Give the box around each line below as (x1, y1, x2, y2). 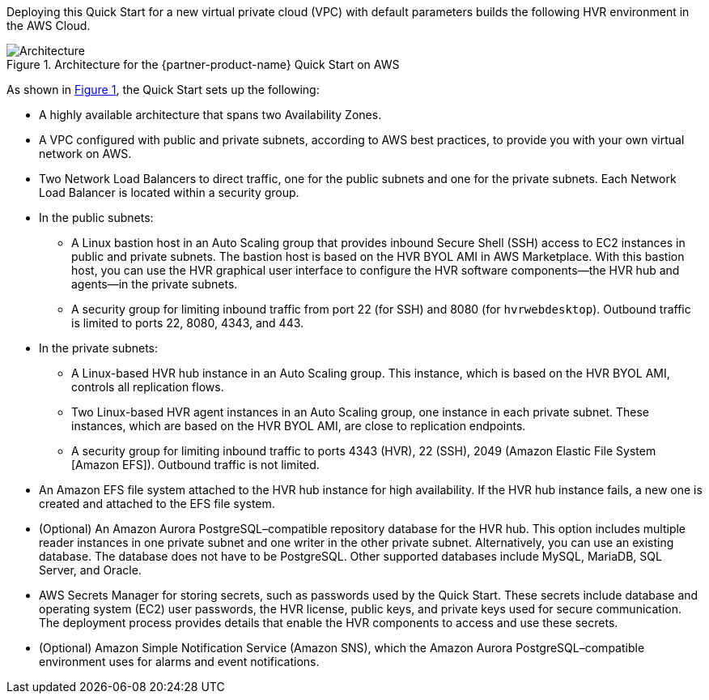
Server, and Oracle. (39, 563, 142, 577)
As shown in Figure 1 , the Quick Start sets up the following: (6, 83, 320, 96)
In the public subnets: (39, 211, 154, 224)
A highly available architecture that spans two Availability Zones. (39, 108, 382, 122)
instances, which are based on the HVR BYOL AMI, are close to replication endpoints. (71, 419, 526, 433)
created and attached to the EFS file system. (39, 497, 275, 510)
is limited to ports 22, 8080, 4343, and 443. (71, 316, 304, 330)
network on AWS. (39, 147, 132, 160)
